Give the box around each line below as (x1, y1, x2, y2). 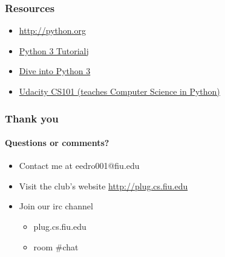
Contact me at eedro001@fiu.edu (19, 159, 140, 172)
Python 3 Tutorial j (19, 44, 89, 57)
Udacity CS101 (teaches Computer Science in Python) (19, 85, 220, 97)
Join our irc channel (19, 200, 93, 212)
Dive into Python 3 (19, 65, 91, 77)
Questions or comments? (5, 136, 109, 149)
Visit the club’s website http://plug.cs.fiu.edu (19, 179, 188, 192)
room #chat (33, 240, 79, 253)
